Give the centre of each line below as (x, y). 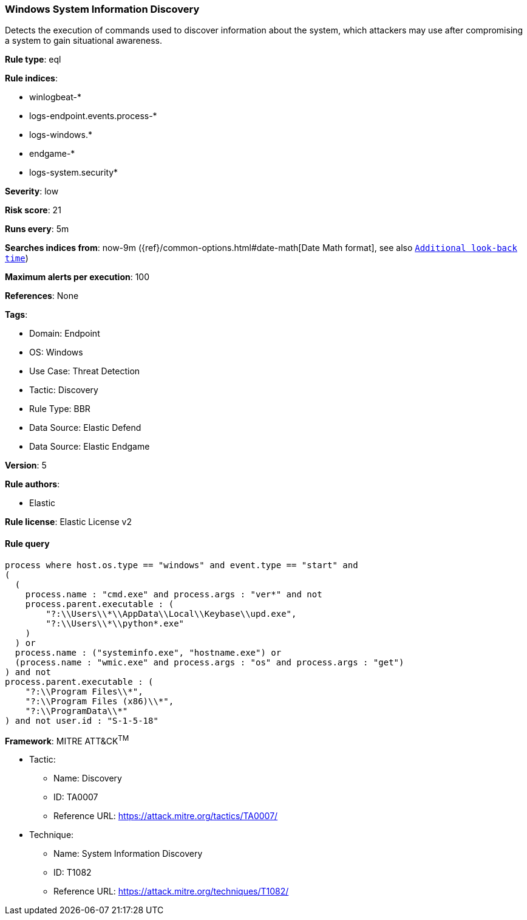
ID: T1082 (73, 873)
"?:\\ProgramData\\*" (76, 711)
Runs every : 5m (37, 229)
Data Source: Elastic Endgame (90, 447)
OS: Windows (56, 352)
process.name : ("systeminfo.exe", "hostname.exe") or (148, 652)
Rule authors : (32, 484)
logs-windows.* (61, 135)
